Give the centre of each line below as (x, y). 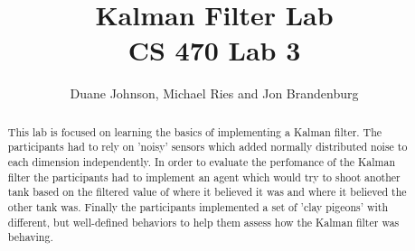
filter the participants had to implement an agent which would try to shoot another (204, 177)
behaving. (30, 237)
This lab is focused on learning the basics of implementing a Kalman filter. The (195, 131)
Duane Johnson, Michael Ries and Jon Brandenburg (214, 93)
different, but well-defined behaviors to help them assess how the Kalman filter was (203, 222)
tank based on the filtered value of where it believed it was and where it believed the (207, 192)
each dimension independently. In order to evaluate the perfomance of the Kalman (202, 162)
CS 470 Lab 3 (214, 50)
